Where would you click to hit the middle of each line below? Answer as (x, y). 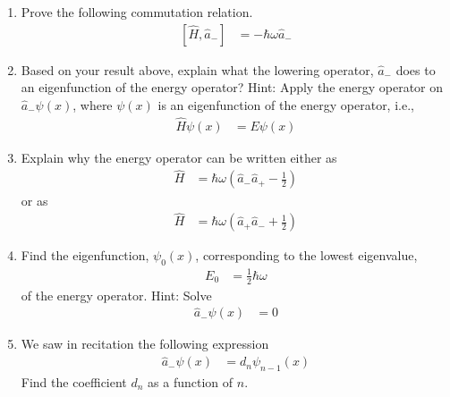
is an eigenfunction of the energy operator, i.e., (286, 104)
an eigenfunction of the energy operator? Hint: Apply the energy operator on (232, 87)
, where (93, 104)
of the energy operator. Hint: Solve (116, 295)
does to (416, 69)
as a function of (191, 382)
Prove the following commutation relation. (137, 12)
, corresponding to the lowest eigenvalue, (306, 255)
